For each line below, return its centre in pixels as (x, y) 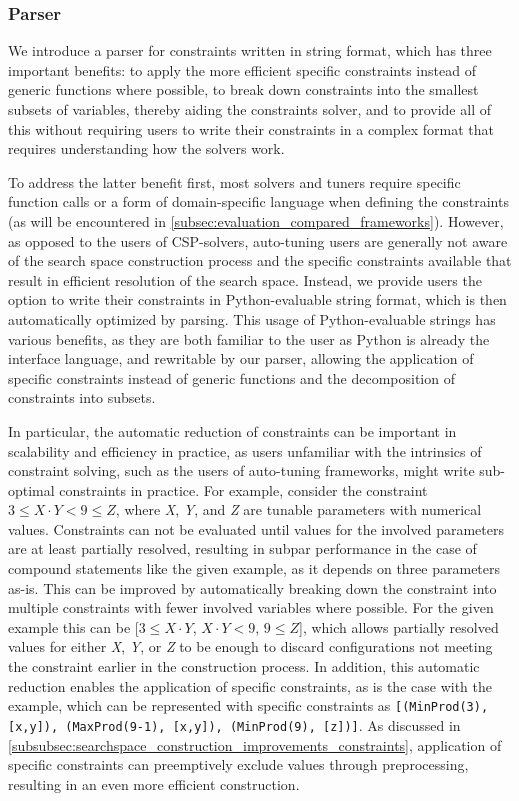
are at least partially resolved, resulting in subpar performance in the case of (242, 548)
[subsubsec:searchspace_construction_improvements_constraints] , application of (255, 744)
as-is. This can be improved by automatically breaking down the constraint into (252, 587)
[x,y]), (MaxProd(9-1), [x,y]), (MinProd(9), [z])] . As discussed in (234, 724)
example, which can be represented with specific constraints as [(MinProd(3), (248, 705)
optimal (31, 489)
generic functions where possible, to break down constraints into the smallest (243, 89)
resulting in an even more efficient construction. (154, 783)
